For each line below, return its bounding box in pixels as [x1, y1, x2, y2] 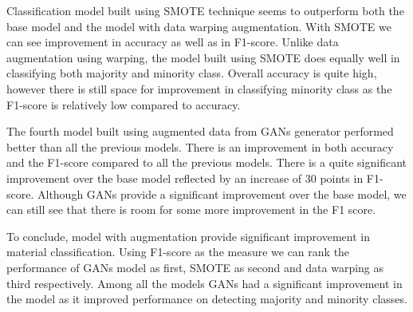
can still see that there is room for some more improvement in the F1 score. [6, 201, 376, 218]
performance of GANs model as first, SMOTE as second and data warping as [6, 259, 384, 275]
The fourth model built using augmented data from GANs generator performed [6, 123, 394, 140]
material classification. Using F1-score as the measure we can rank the [6, 243, 350, 260]
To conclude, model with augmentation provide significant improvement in [6, 227, 370, 244]
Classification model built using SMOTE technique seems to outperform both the [6, 2, 404, 18]
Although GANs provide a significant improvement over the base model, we [37, 185, 407, 202]
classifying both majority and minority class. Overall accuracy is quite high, [6, 65, 377, 81]
